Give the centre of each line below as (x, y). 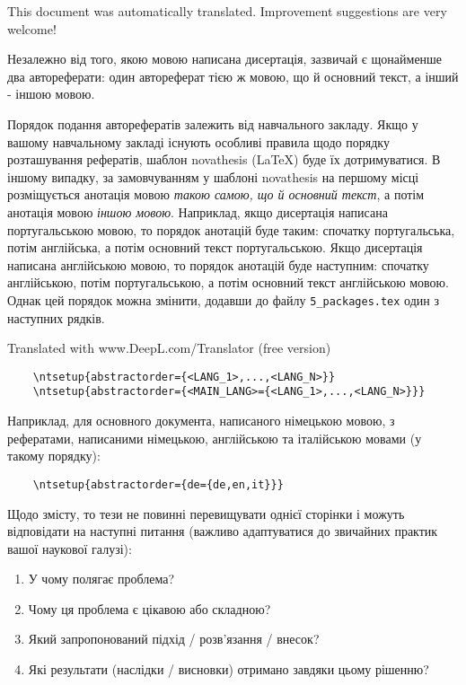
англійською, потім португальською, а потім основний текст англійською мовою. (228, 282)
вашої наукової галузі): (70, 548)
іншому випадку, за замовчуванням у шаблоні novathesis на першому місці (213, 176)
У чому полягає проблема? (101, 579)
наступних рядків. (56, 317)
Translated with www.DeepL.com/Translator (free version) (169, 348)
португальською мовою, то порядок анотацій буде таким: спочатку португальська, (231, 229)
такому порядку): (54, 456)
